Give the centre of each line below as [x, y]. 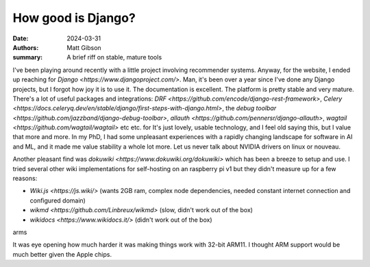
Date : [21, 38]
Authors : [26, 47]
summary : [28, 58]
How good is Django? [74, 18]
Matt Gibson [84, 47]
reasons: [25, 179]
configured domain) [58, 200]
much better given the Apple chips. [62, 254]
